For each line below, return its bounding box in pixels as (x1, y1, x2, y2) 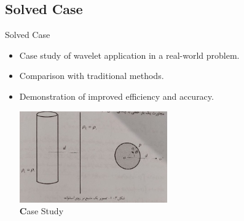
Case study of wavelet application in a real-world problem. (19, 48, 240, 61)
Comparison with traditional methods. (19, 69, 164, 82)
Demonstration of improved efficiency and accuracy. (19, 89, 214, 102)
